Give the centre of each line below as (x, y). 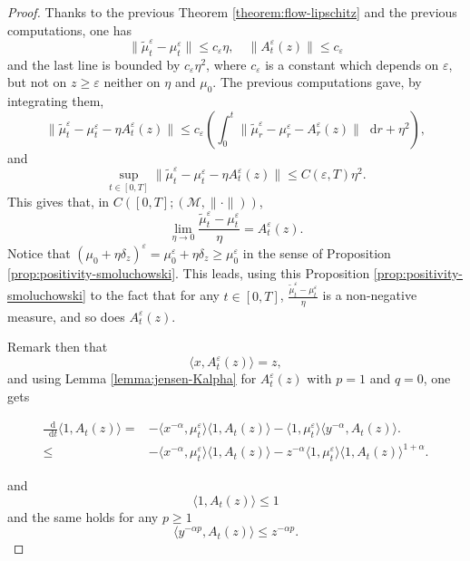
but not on (37, 82)
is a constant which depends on (352, 64)
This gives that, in (59, 202)
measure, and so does (66, 316)
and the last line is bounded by (94, 64)
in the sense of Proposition (317, 252)
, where (226, 64)
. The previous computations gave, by (317, 82)
